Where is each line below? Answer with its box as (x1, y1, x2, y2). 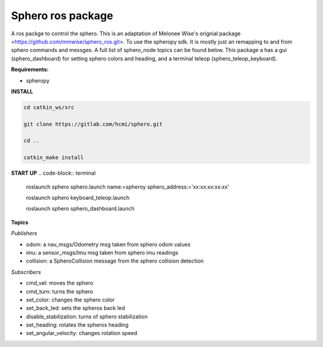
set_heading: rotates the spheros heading (26, 321, 129, 328)
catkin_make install (23, 154, 84, 161)
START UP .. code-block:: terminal (11, 169, 96, 176)
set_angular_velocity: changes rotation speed (26, 330, 138, 337)
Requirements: (11, 66, 49, 73)
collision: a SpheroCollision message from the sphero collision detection (26, 257, 204, 264)
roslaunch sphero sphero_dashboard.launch (26, 205, 135, 212)
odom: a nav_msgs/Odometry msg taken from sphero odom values (26, 241, 191, 248)
